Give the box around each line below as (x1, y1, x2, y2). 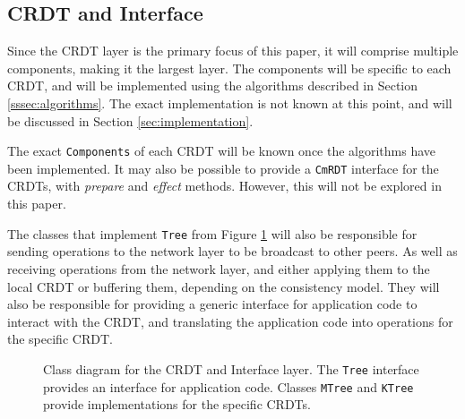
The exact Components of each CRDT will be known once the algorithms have (7, 141, 436, 160)
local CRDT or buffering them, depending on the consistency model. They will (7, 277, 440, 295)
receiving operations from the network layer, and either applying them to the (7, 259, 430, 278)
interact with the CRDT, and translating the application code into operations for (7, 312, 453, 330)
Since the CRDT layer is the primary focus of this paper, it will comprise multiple (7, 41, 459, 60)
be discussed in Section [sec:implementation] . (7, 111, 254, 130)
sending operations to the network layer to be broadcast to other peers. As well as (7, 242, 458, 261)
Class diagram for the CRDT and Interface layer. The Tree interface (43, 359, 419, 378)
